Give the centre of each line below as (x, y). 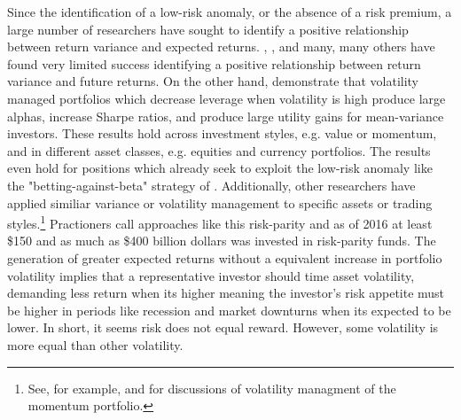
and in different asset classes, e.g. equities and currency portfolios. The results (219, 150)
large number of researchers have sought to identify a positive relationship (208, 29)
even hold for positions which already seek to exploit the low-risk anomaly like (220, 168)
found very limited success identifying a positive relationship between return (214, 63)
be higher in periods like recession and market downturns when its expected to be (229, 310)
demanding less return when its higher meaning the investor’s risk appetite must (226, 293)
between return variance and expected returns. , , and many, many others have (221, 47)
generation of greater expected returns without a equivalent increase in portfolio (225, 257)
